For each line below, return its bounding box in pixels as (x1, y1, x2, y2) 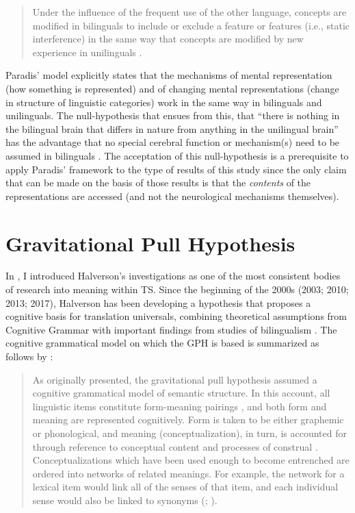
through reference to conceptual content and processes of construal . (32, 439, 318, 453)
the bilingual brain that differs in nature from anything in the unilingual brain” (5, 121, 339, 136)
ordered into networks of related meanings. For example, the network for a (32, 466, 345, 480)
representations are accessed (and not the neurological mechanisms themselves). (5, 188, 339, 203)
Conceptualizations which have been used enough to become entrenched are (32, 453, 350, 467)
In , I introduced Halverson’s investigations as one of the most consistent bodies (5, 268, 341, 283)
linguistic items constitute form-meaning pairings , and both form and (32, 399, 327, 413)
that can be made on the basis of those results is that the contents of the (5, 175, 311, 190)
